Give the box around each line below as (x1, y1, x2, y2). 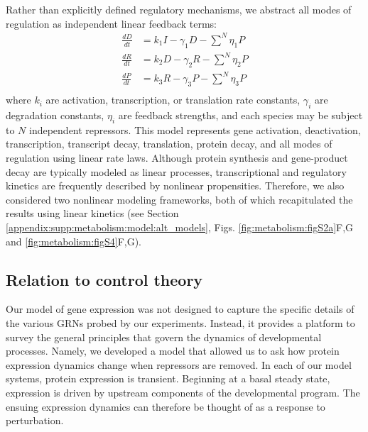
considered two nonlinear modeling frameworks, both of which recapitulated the (6, 192, 353, 206)
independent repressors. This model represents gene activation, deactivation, (29, 122, 361, 137)
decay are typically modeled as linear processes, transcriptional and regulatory (6, 164, 347, 179)
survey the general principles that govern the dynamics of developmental (6, 329, 322, 344)
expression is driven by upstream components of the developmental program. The (6, 384, 360, 399)
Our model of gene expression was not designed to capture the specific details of (6, 301, 355, 316)
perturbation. (6, 413, 64, 428)
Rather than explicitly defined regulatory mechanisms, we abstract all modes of (6, 2, 352, 16)
